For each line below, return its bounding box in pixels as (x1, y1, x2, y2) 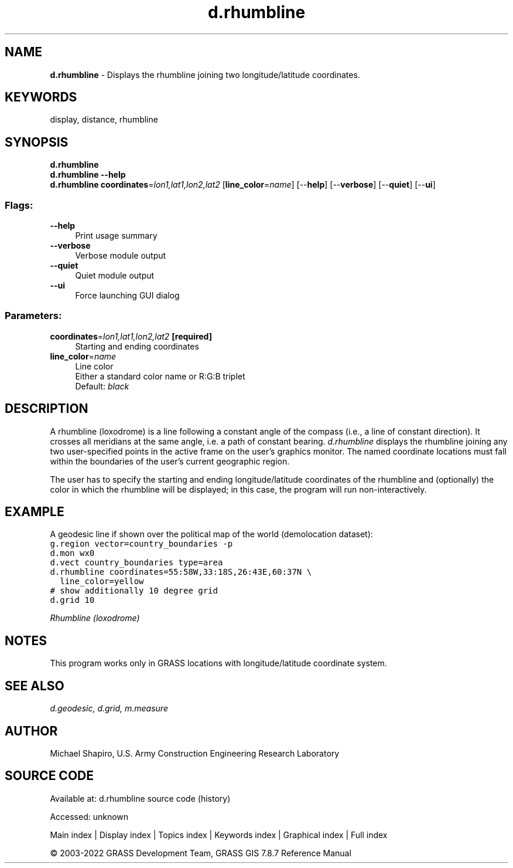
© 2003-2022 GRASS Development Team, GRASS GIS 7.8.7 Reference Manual (50, 847, 351, 858)
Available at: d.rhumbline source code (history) (50, 793, 231, 803)
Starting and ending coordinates (75, 341, 199, 351)
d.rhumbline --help (50, 169, 126, 180)
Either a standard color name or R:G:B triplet (75, 371, 245, 381)
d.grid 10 (50, 595, 95, 605)
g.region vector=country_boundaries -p (50, 539, 233, 549)
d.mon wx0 (50, 548, 95, 558)
